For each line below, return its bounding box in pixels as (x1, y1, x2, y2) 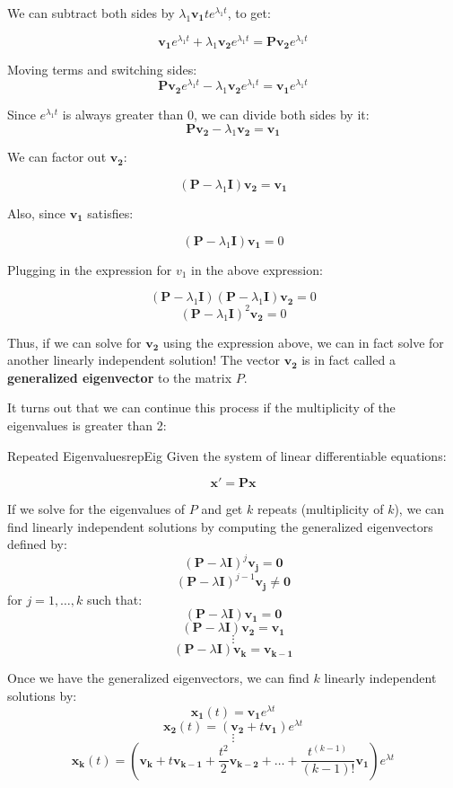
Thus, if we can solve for (7, 332, 142, 351)
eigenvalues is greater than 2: (7, 415, 167, 434)
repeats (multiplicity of (257, 500, 384, 518)
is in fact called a (301, 350, 396, 369)
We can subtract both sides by (7, 4, 175, 22)
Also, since (7, 203, 66, 222)
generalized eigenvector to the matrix (7, 367, 232, 386)
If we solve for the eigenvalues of (7, 500, 186, 518)
